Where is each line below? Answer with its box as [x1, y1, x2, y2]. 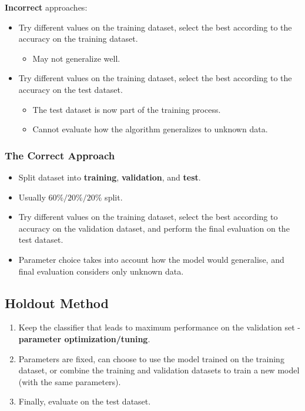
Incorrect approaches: [5, 1, 88, 13]
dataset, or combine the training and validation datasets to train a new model [18, 364, 300, 376]
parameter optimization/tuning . [18, 332, 150, 345]
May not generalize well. [32, 52, 120, 64]
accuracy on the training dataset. [18, 32, 138, 45]
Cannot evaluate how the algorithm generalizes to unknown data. [32, 123, 268, 135]
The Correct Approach [5, 148, 115, 162]
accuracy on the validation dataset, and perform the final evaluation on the [18, 222, 290, 234]
